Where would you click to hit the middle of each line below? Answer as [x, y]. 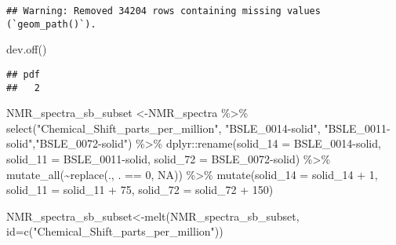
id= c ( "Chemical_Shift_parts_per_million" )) [115, 231]
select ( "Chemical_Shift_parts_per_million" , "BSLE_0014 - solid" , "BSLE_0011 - [198, 128]
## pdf [23, 74]
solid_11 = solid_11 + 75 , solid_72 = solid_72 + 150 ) [140, 190]
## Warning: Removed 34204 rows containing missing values [163, 11]
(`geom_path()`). [51, 24]
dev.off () [27, 49]
